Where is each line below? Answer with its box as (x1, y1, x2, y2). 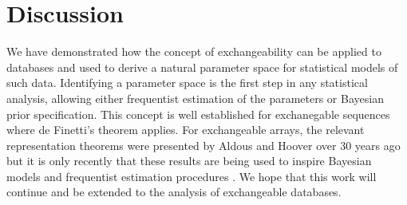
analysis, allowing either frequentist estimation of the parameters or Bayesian (6, 89, 384, 106)
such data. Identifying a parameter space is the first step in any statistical (6, 74, 368, 91)
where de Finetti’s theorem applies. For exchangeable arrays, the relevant (6, 121, 365, 138)
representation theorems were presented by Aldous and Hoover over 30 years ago (6, 136, 401, 153)
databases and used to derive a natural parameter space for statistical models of (6, 58, 398, 75)
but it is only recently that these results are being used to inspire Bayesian (6, 152, 372, 169)
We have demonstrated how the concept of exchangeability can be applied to (6, 43, 381, 60)
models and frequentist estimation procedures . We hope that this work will (6, 168, 377, 184)
